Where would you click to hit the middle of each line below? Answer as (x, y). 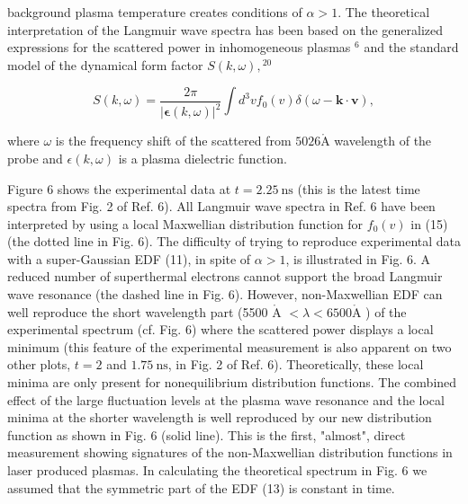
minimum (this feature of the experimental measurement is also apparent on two (229, 346)
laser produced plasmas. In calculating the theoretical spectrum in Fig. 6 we (217, 470)
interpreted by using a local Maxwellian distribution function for (185, 223)
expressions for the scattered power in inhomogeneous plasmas (179, 47)
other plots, (39, 364)
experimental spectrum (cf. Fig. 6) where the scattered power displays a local (220, 329)
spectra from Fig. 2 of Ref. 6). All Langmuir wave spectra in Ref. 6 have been (221, 206)
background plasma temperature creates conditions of (155, 12)
